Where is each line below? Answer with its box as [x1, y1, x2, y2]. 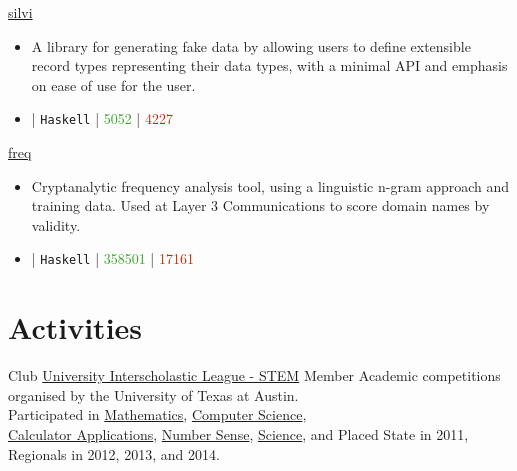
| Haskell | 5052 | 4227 [31, 108, 173, 129]
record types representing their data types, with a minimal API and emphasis [31, 55, 508, 76]
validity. [31, 214, 81, 235]
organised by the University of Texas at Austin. [8, 384, 299, 405]
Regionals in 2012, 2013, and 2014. [8, 443, 220, 464]
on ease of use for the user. [31, 74, 196, 95]
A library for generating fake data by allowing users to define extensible [31, 35, 471, 56]
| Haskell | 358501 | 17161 [31, 248, 194, 269]
